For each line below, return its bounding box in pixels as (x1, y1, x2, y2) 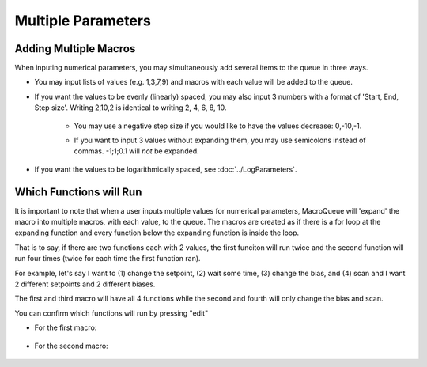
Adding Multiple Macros (14, 42, 136, 55)
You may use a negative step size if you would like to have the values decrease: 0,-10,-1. (74, 121, 362, 131)
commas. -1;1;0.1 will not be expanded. (74, 146, 199, 156)
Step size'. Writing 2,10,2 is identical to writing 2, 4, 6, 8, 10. (34, 103, 227, 112)
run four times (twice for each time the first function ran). (14, 254, 201, 263)
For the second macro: (34, 341, 108, 350)
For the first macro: (34, 323, 97, 332)
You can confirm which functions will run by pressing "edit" (14, 308, 209, 318)
